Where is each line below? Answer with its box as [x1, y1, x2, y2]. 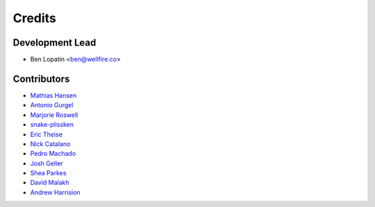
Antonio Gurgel [30, 101, 74, 109]
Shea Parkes [30, 169, 67, 177]
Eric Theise [30, 130, 62, 138]
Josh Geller [30, 159, 63, 168]
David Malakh [30, 179, 69, 187]
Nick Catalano [30, 139, 71, 148]
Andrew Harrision [30, 188, 81, 197]
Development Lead [12, 37, 97, 48]
